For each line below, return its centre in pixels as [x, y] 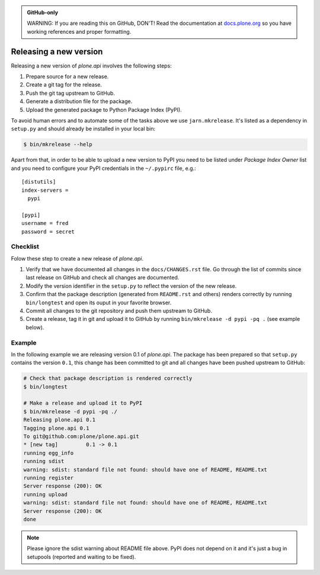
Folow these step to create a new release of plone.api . [77, 258]
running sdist [44, 461]
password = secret [48, 232]
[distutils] [39, 182]
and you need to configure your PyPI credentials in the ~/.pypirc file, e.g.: [104, 168]
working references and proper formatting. [79, 31]
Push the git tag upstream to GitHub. [71, 93]
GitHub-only [43, 12]
